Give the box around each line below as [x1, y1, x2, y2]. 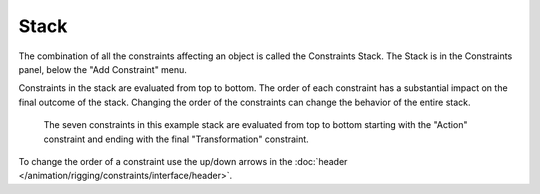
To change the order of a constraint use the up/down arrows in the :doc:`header [18, 155, 348, 167]
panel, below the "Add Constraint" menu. [18, 63, 187, 75]
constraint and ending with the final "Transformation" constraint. [43, 133, 309, 145]
